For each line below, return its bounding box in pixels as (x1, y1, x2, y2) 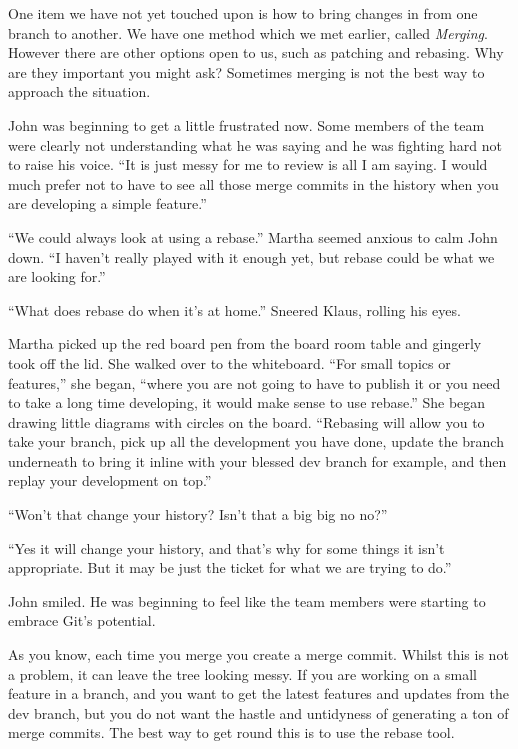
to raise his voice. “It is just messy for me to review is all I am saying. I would (8, 154, 488, 175)
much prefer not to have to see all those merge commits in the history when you (8, 173, 499, 194)
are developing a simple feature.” (8, 193, 207, 214)
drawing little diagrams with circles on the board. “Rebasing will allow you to (8, 411, 485, 432)
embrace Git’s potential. (8, 610, 156, 631)
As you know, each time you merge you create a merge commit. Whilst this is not (8, 644, 509, 665)
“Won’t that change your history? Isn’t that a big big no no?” (8, 504, 388, 525)
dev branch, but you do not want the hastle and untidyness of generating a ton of (8, 702, 509, 723)
